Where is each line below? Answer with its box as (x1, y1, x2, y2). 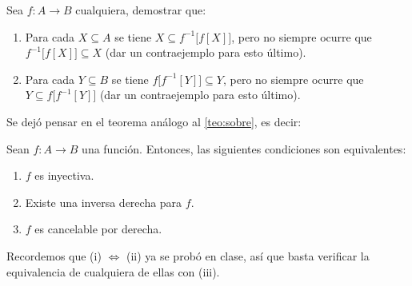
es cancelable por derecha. (34, 220, 162, 237)
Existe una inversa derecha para (25, 193, 182, 210)
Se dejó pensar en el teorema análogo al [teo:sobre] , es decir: (6, 113, 302, 129)
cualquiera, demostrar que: (75, 2, 206, 18)
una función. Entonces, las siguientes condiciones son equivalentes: (82, 140, 406, 157)
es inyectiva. (34, 167, 94, 184)
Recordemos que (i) (6, 247, 102, 264)
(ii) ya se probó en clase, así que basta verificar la (126, 247, 370, 264)
